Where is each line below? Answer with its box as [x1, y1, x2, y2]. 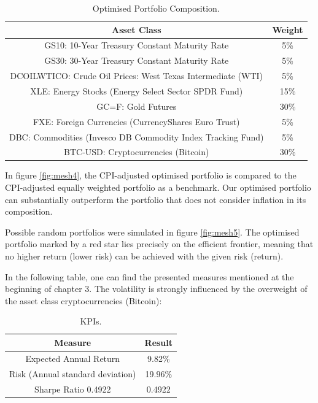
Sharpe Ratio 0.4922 [34, 382, 111, 395]
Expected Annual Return [25, 351, 120, 364]
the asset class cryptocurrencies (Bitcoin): [5, 294, 162, 307]
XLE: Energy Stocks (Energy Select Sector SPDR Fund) [30, 84, 243, 97]
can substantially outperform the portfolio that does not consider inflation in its [5, 193, 306, 205]
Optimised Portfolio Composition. [92, 2, 220, 14]
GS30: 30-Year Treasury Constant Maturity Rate [44, 54, 229, 67]
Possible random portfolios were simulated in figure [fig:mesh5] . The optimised [5, 225, 300, 238]
